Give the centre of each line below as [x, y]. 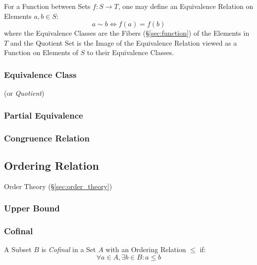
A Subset [18, 249]
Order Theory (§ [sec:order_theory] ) [58, 186]
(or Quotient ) [24, 93]
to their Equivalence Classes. [130, 52]
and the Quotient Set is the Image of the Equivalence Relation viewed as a [124, 42]
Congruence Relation [47, 138]
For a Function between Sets [47, 6]
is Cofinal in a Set [69, 249]
